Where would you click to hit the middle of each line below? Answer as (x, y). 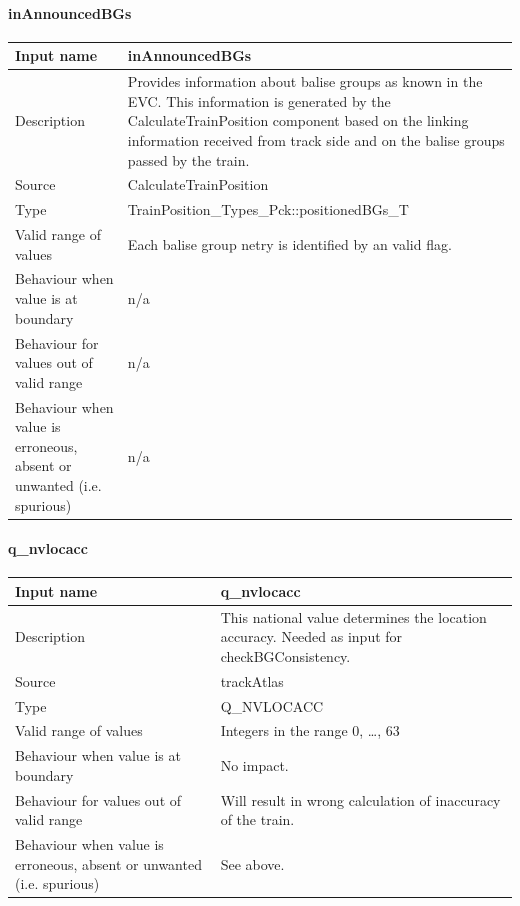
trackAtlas (252, 680)
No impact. (254, 765)
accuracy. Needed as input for (311, 636)
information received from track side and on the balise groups (316, 139)
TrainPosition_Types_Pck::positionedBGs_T (268, 209)
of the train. (257, 819)
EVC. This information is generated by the (259, 100)
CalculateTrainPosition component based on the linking (298, 120)
